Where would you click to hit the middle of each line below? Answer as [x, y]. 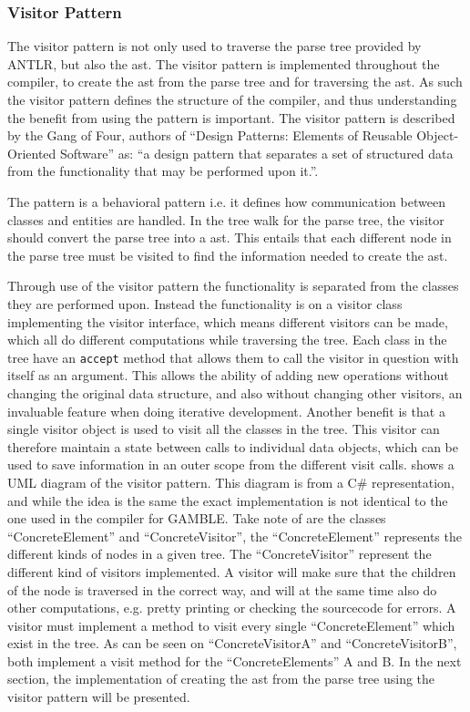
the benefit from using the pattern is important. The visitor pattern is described [231, 117]
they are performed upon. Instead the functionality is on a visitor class [205, 303]
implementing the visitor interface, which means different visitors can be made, [228, 321]
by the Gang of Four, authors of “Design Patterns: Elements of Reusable [210, 135]
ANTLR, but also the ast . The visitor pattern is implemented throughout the [224, 63]
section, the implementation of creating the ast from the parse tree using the [221, 679]
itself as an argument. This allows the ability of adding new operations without [228, 375]
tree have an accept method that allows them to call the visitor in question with [233, 357]
